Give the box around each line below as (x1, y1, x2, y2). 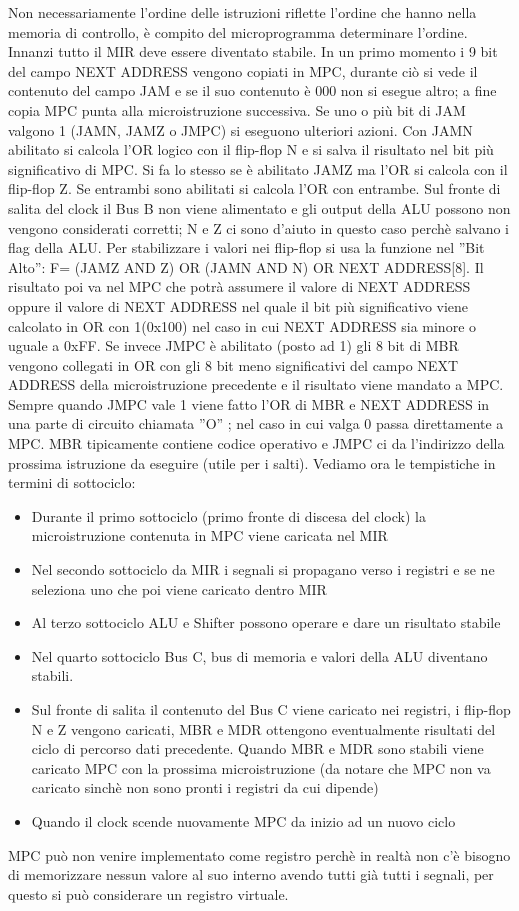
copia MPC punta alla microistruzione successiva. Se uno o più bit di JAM (8, 99, 466, 120)
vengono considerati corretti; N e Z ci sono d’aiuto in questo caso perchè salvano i (8, 217, 510, 238)
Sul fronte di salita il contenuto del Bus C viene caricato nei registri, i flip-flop (31, 699, 511, 719)
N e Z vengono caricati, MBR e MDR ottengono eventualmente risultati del (31, 718, 496, 739)
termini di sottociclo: (8, 472, 136, 493)
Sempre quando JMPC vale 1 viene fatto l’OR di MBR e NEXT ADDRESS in (8, 393, 490, 414)
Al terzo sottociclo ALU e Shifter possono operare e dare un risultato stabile (31, 612, 501, 633)
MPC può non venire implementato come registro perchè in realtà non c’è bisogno (8, 844, 511, 865)
